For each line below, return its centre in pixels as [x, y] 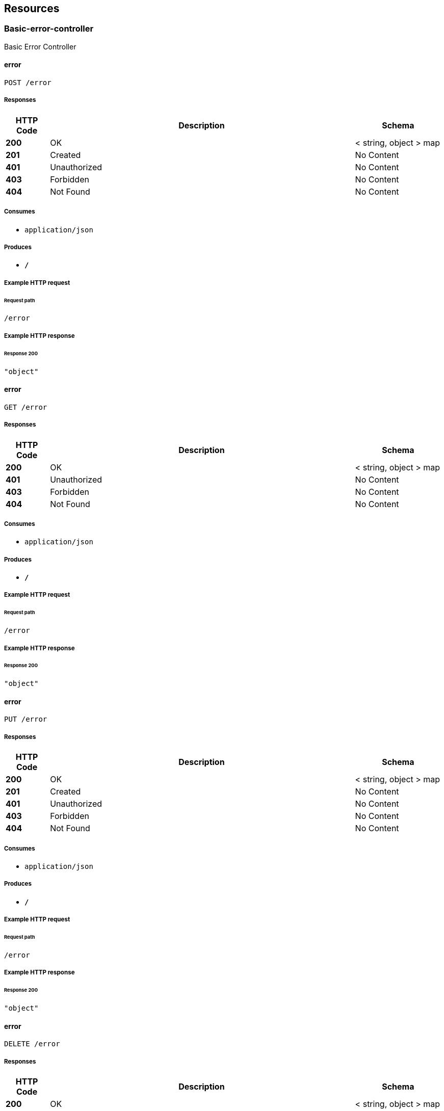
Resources [32, 8]
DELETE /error [32, 1044]
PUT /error [26, 719]
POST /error [28, 83]
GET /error [26, 407]
